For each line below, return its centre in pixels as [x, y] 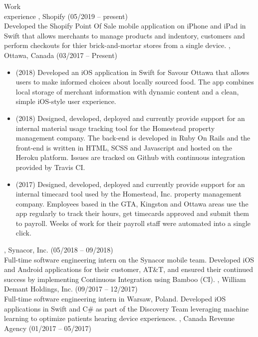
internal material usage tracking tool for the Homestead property [115, 128]
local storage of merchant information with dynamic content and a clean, [127, 91]
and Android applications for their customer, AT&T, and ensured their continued [129, 269]
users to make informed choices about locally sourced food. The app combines [135, 82]
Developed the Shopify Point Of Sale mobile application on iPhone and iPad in [125, 26]
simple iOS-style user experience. [66, 101]
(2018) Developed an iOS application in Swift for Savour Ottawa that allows [132, 72]
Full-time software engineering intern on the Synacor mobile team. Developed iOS [129, 259]
